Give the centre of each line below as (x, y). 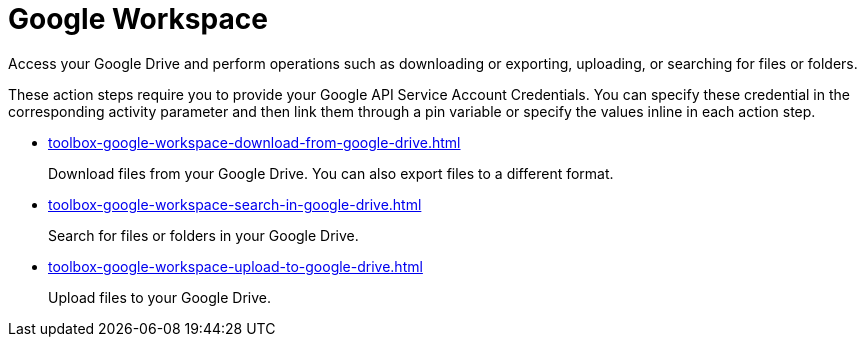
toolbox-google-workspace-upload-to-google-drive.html (235, 266)
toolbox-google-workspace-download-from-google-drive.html (254, 142)
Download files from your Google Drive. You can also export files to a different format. (331, 173)
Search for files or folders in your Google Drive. (203, 235)
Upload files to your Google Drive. (159, 297)
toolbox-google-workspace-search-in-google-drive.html (235, 204)
